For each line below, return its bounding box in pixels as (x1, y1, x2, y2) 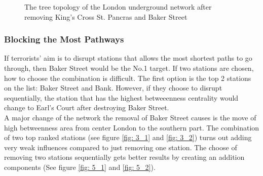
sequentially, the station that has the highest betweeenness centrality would (4, 92, 239, 103)
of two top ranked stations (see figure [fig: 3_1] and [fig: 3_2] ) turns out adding (4, 132, 252, 143)
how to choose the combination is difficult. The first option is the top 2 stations (4, 72, 251, 83)
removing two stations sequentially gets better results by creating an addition (4, 152, 245, 162)
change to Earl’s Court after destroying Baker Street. (4, 102, 169, 113)
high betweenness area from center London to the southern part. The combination (4, 122, 259, 133)
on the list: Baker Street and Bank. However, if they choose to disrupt (4, 82, 222, 93)
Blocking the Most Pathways (4, 33, 124, 46)
